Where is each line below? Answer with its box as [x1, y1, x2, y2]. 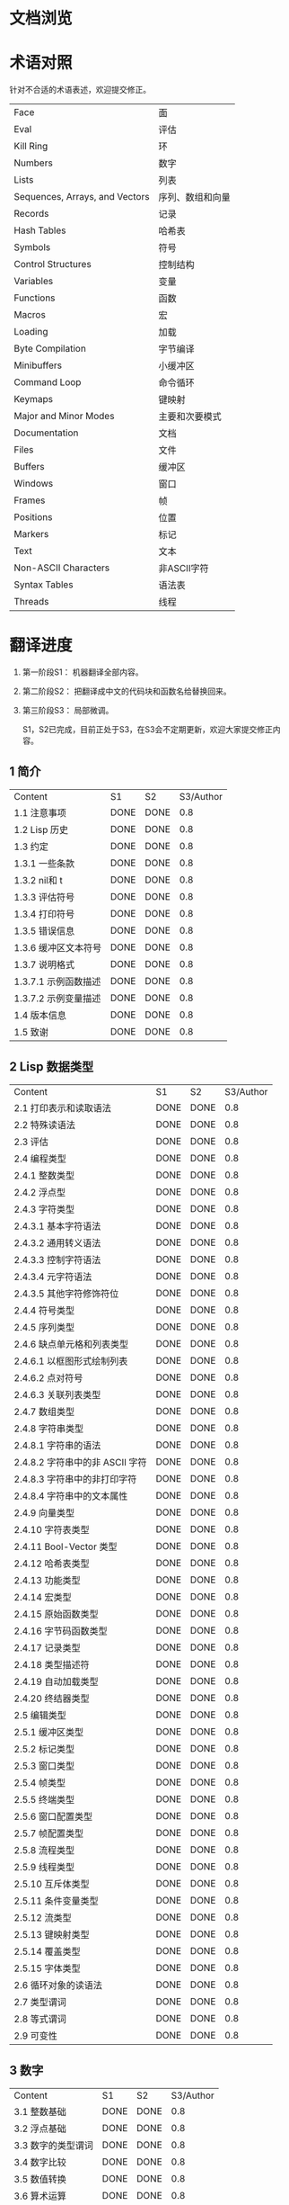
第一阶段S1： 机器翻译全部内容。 [22, 667, 144, 677]
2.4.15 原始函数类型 [13, 1608, 99, 1620]
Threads [13, 596, 49, 608]
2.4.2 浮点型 [13, 1186, 66, 1198]
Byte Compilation [13, 343, 87, 355]
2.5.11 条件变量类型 [13, 1895, 99, 1907]
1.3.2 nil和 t [13, 874, 63, 886]
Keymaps [13, 393, 54, 406]
